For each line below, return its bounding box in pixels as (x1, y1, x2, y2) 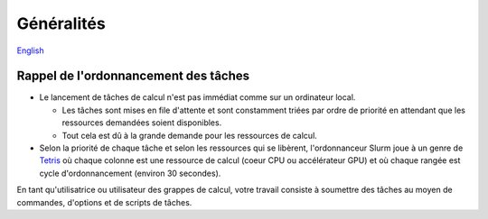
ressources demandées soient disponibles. (61, 117, 222, 128)
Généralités (16, 14, 106, 33)
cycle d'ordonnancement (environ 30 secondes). (39, 168, 221, 178)
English (16, 45, 44, 56)
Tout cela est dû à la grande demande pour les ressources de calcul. (61, 130, 318, 141)
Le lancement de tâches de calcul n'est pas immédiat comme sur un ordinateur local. (39, 92, 356, 103)
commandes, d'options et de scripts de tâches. (16, 196, 192, 207)
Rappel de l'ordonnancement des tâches (16, 68, 250, 84)
